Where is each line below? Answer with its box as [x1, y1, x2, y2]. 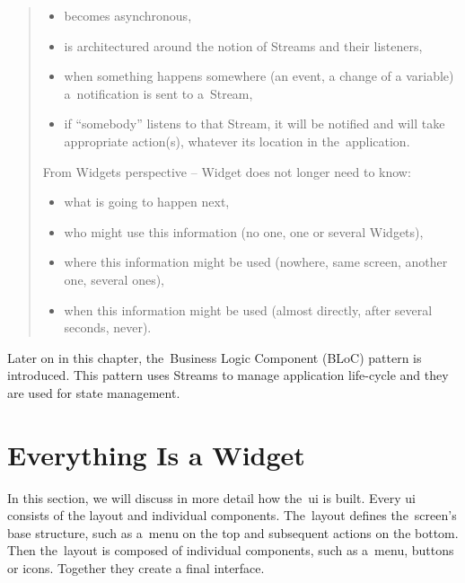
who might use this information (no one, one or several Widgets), [64, 222, 424, 241]
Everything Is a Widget [7, 436, 305, 473]
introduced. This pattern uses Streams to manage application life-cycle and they [7, 366, 449, 384]
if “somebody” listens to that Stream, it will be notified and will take [64, 114, 445, 133]
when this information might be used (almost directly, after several [64, 300, 433, 319]
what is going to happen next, [64, 192, 230, 211]
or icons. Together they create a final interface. [7, 559, 265, 577]
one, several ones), [64, 269, 164, 288]
